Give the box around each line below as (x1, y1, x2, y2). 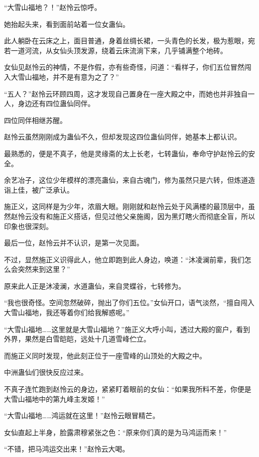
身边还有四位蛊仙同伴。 (17, 98, 95, 109)
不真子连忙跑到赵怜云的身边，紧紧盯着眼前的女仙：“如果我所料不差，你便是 (4, 384, 252, 394)
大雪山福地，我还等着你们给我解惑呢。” (4, 307, 129, 318)
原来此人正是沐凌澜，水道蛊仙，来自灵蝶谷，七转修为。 (4, 280, 185, 291)
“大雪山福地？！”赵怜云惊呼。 (4, 2, 102, 12)
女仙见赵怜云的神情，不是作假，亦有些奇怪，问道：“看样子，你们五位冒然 (4, 62, 245, 72)
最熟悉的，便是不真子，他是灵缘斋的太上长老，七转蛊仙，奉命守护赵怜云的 (4, 148, 248, 158)
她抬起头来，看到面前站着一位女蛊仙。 (4, 18, 129, 29)
